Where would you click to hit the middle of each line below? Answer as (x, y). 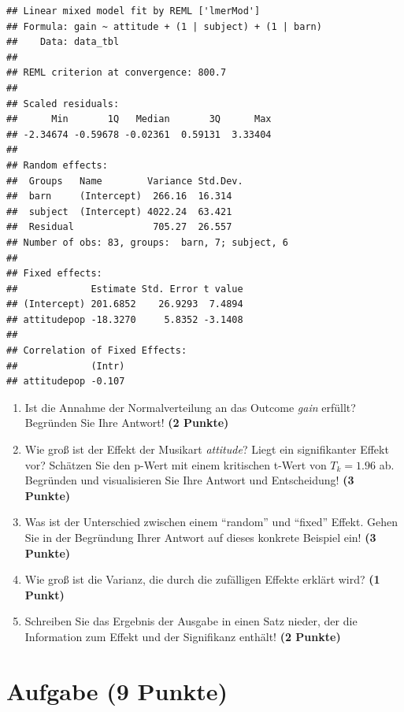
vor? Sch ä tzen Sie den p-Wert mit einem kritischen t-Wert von (176, 464)
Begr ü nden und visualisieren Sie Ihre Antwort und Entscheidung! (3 (189, 480)
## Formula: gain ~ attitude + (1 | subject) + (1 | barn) (164, 26)
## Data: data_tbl (63, 42)
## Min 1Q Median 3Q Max (139, 119)
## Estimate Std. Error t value (125, 289)
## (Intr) (66, 366)
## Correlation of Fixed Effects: (97, 351)
